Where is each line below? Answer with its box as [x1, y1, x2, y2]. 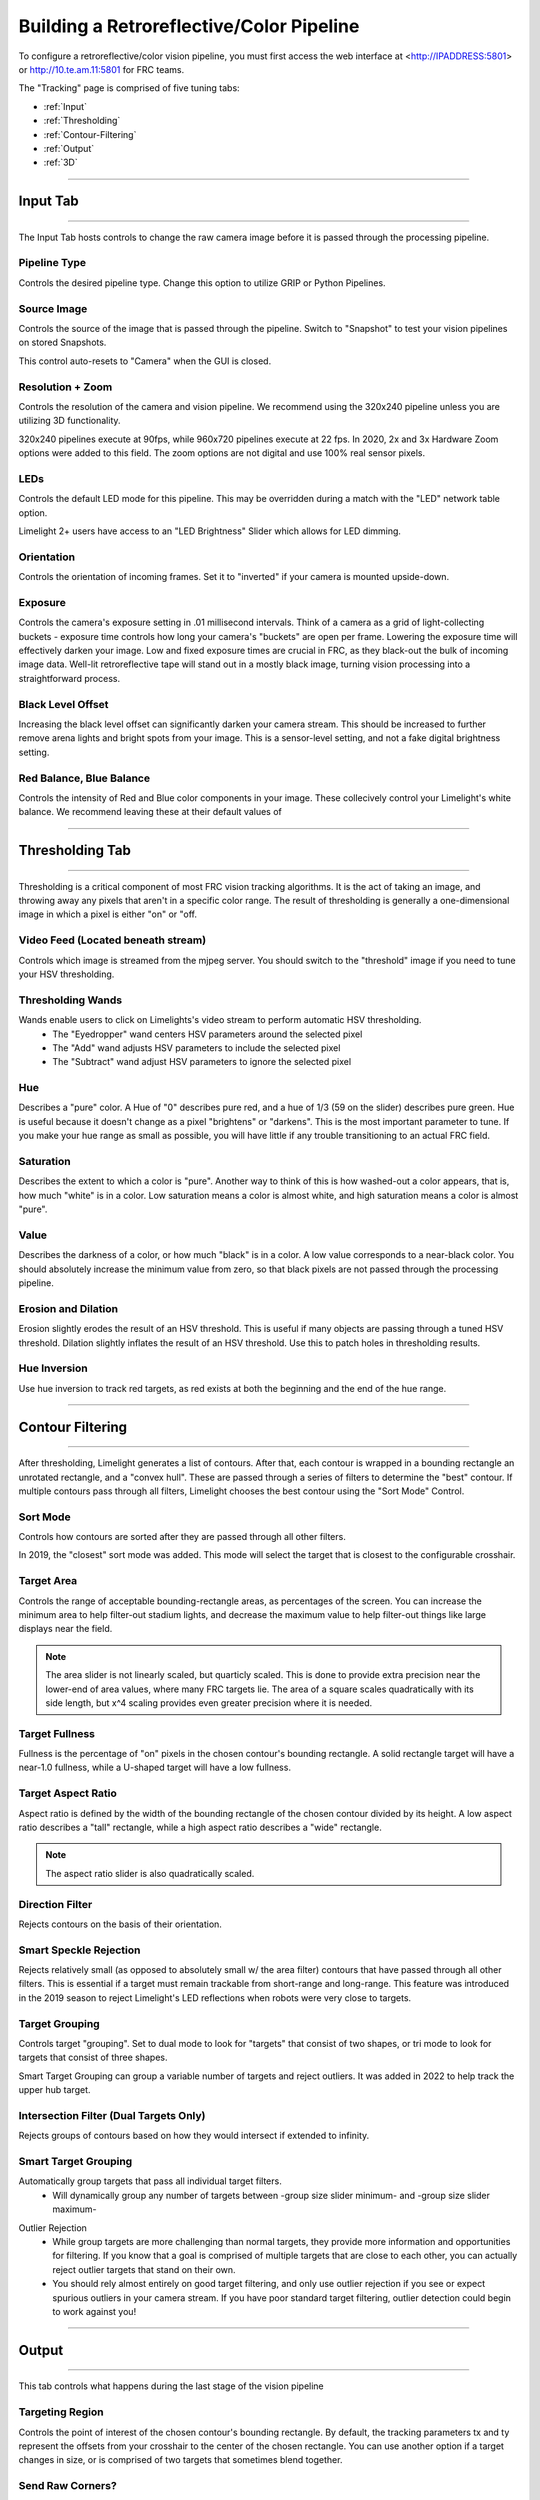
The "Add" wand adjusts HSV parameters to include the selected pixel [52, 1041, 341, 1054]
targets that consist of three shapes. [18, 2051, 169, 2064]
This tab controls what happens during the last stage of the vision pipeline [18, 2380, 324, 2392]
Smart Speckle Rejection [18, 1943, 141, 1957]
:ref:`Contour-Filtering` [43, 128, 137, 140]
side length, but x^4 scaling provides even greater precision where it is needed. [45, 1696, 373, 1709]
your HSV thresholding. [18, 968, 115, 980]
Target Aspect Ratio [18, 1786, 117, 1800]
